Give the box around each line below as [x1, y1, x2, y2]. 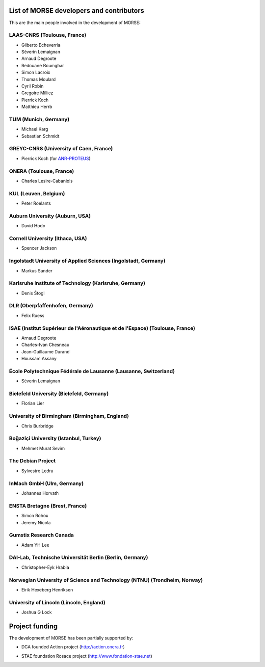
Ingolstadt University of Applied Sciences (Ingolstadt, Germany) [9, 258, 166, 265]
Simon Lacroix [21, 69, 51, 76]
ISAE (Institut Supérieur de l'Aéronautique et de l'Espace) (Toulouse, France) [9, 324, 196, 331]
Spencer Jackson [21, 245, 57, 251]
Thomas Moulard [21, 76, 56, 82]
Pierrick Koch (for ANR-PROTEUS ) [21, 155, 91, 161]
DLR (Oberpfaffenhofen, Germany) [9, 302, 93, 309]
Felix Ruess [21, 312, 45, 319]
